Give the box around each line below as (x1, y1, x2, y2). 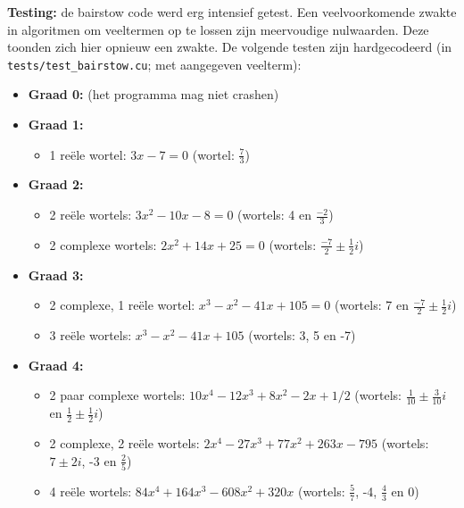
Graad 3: (28, 265, 84, 284)
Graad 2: (28, 175, 84, 194)
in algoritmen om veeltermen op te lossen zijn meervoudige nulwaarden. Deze (7, 20, 429, 38)
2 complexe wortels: (49, 235, 157, 254)
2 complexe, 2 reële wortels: (49, 433, 200, 452)
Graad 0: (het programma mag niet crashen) (28, 85, 279, 104)
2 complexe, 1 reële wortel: (49, 296, 195, 314)
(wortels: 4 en (237, 205, 312, 224)
